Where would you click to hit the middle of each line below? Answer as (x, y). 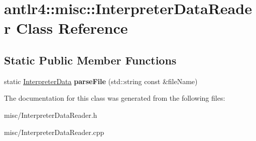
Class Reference (72, 28)
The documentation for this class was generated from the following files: (115, 98)
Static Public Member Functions (90, 60)
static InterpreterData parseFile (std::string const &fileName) (101, 81)
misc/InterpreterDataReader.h (51, 115)
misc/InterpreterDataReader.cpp (54, 132)
